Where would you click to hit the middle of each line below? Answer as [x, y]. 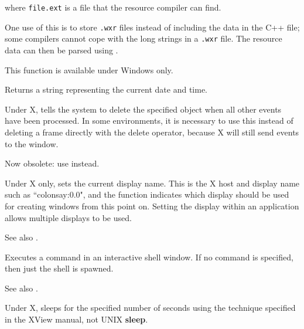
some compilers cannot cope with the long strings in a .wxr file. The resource [144, 38]
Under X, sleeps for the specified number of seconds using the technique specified [150, 308]
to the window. [32, 143]
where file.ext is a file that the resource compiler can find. [113, 7]
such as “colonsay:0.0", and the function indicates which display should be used [147, 194]
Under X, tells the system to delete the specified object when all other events [143, 109]
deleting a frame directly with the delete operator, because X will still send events [152, 132]
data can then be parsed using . [62, 50]
